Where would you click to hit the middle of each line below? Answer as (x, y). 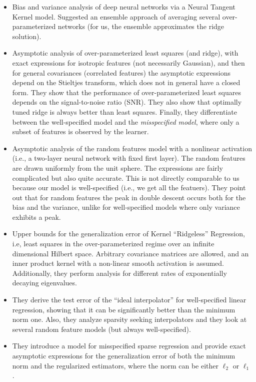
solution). (27, 36)
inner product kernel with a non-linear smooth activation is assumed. (118, 263)
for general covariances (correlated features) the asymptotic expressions (121, 72)
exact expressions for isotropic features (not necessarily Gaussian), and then (128, 62)
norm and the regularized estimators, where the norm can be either (115, 365)
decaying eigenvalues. (44, 283)
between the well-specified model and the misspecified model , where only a (126, 121)
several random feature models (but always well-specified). (101, 329)
